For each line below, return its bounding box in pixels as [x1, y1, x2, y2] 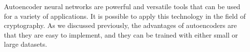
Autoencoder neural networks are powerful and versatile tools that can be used [4, 1, 241, 11]
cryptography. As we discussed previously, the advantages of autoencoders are [4, 20, 237, 30]
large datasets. [4, 39, 47, 49]
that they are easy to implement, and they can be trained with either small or [4, 29, 238, 39]
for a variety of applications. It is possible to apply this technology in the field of [4, 11, 246, 21]
